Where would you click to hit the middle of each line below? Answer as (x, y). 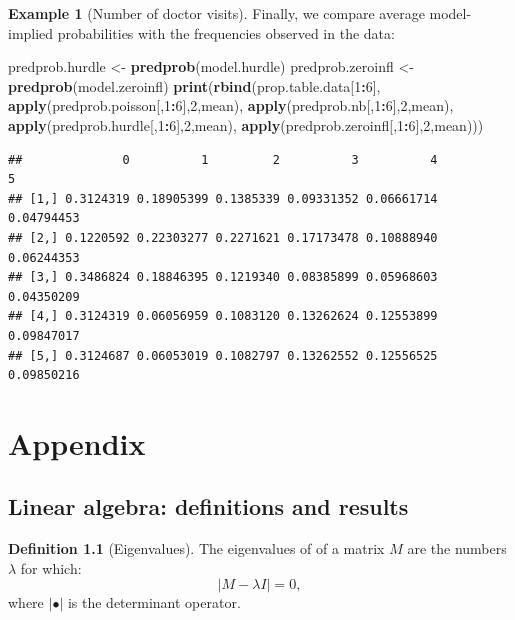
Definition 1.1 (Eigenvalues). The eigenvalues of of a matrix (196, 548)
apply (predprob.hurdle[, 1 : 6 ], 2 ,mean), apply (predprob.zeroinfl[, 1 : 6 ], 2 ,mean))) (246, 124)
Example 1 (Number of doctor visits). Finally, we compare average (216, 13)
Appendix (77, 442)
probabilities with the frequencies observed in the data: (226, 32)
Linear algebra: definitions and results (208, 506)
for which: (51, 567)
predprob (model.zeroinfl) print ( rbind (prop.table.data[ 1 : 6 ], (194, 85)
